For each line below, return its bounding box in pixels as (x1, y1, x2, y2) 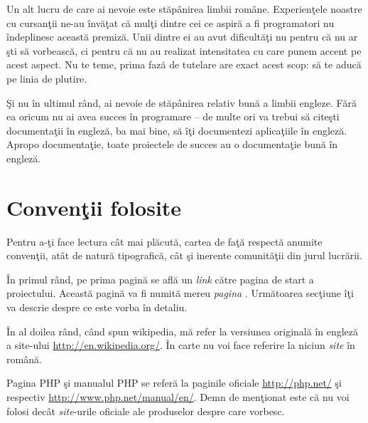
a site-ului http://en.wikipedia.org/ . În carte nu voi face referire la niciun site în (6, 338, 355, 352)
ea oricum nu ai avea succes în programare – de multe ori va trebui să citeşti (6, 109, 340, 124)
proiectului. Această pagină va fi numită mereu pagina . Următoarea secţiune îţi (6, 286, 354, 301)
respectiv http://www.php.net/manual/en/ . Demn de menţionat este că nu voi (6, 390, 350, 404)
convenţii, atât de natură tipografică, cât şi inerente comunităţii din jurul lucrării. (6, 248, 362, 263)
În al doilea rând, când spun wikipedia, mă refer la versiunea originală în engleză (6, 323, 359, 338)
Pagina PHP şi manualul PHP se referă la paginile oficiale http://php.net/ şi (6, 375, 342, 390)
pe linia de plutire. (6, 70, 87, 85)
